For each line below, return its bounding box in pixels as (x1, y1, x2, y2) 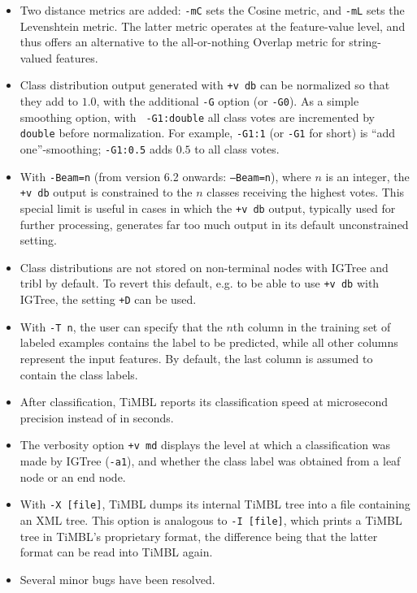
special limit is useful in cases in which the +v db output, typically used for (20, 200, 396, 217)
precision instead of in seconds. (20, 409, 174, 426)
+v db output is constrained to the (20, 184, 193, 201)
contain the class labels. (20, 366, 138, 383)
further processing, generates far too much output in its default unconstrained (20, 215, 409, 232)
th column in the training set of (232, 318, 391, 335)
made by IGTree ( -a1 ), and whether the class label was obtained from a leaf (20, 452, 401, 470)
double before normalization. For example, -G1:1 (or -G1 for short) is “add (20, 124, 396, 141)
